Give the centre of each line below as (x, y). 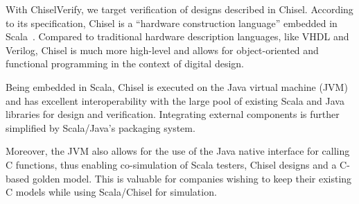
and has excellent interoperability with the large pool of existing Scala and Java (175, 100)
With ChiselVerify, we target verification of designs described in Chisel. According (179, 9)
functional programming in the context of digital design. (125, 63)
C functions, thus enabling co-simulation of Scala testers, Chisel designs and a (171, 164)
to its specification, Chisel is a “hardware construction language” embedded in (172, 23)
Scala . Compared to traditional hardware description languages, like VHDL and (177, 36)
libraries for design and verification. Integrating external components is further (173, 114)
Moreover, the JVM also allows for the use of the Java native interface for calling (178, 151)
